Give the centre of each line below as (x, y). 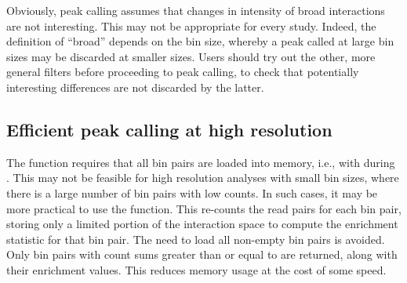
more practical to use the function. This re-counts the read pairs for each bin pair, (204, 208)
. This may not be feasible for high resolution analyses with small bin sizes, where (203, 178)
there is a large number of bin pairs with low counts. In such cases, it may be (192, 192)
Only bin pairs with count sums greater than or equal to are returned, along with (202, 254)
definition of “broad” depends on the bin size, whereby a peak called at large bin (200, 41)
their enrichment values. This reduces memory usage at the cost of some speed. (196, 269)
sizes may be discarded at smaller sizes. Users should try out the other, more (191, 56)
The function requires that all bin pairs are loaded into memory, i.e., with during (201, 162)
